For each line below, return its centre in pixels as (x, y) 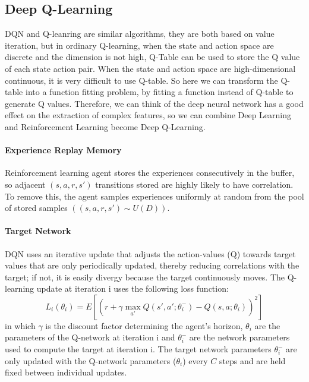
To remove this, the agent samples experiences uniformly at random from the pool (154, 196)
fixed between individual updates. (66, 372)
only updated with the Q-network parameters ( (91, 360)
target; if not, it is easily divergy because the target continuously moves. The (145, 277)
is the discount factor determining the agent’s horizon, (144, 325)
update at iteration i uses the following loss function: (133, 288)
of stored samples (36, 208)
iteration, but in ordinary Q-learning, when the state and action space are (139, 45)
